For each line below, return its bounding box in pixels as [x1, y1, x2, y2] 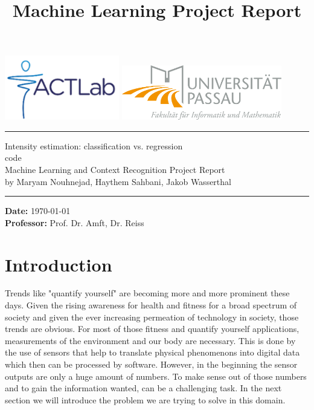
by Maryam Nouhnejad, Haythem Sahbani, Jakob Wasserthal [5, 175, 231, 187]
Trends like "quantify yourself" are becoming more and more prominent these [5, 287, 290, 299]
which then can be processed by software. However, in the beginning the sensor [5, 358, 298, 371]
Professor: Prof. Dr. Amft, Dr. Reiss [5, 216, 144, 229]
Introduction [5, 252, 112, 276]
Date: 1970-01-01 [5, 204, 71, 217]
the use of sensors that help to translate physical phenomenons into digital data [5, 346, 300, 359]
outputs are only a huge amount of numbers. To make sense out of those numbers [5, 369, 307, 382]
